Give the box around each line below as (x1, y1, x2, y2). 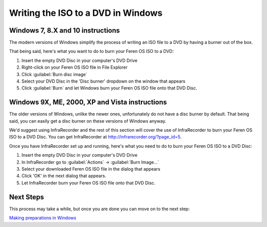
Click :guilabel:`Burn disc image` (21, 71, 88, 77)
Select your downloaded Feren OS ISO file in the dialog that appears (21, 166, 161, 172)
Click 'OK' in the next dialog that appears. (21, 173, 106, 179)
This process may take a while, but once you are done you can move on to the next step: (9, 206, 190, 212)
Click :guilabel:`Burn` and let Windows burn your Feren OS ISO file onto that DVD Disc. (21, 85, 197, 91)
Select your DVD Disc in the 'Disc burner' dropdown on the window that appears (21, 78, 185, 84)
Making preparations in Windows (9, 215, 77, 221)
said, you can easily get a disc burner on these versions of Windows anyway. (9, 118, 167, 124)
